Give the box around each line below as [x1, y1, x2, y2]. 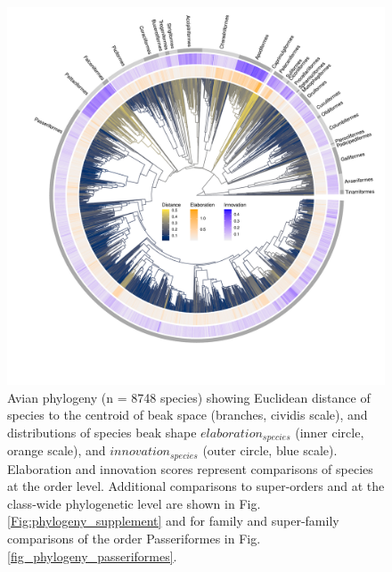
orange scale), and [7, 441, 106, 460]
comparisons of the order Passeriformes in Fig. [7, 529, 261, 548]
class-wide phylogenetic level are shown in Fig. [7, 494, 261, 512]
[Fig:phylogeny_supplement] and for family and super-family [7, 511, 339, 530]
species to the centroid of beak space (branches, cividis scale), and [7, 405, 368, 424]
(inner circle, [295, 422, 364, 441]
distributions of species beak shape [7, 422, 197, 441]
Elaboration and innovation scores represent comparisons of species [7, 459, 373, 478]
